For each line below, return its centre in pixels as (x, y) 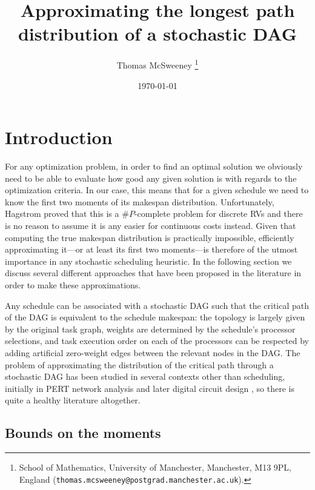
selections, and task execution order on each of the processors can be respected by (157, 341)
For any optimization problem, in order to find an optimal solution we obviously (154, 166)
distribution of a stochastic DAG (157, 34)
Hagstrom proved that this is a (62, 214)
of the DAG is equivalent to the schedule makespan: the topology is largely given (155, 317)
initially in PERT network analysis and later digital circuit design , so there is (150, 388)
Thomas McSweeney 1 (157, 64)
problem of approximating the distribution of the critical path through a (139, 364)
